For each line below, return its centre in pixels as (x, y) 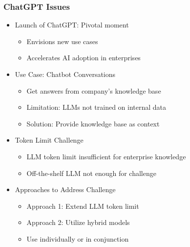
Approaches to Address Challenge (65, 189)
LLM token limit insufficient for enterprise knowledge (106, 156)
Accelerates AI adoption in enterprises (84, 58)
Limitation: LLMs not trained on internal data (96, 107)
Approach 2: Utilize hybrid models (78, 222)
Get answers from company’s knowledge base (94, 90)
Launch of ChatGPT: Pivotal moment (72, 25)
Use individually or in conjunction (78, 238)
